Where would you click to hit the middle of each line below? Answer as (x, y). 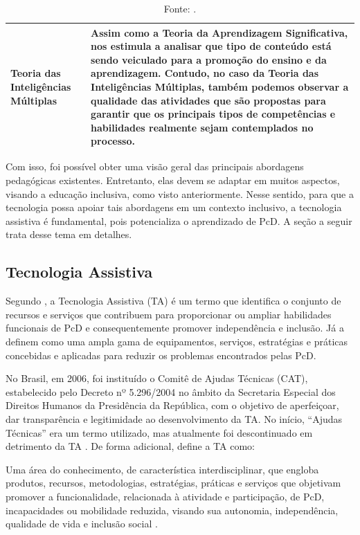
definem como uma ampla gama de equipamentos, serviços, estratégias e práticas (177, 341)
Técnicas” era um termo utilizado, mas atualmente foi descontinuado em (159, 432)
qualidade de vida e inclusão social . (82, 524)
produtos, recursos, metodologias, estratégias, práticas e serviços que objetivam (173, 483)
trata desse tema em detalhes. (69, 234)
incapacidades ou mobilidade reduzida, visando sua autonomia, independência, (172, 510)
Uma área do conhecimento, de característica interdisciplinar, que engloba (162, 469)
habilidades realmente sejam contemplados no (202, 127)
